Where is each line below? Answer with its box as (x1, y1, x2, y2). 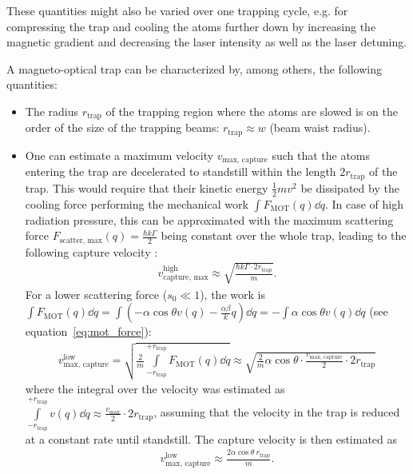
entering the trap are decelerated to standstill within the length (25, 163, 336, 180)
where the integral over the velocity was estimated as (25, 380, 285, 396)
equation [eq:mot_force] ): (25, 323, 152, 340)
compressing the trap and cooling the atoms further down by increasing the (6, 18, 376, 34)
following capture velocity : (25, 243, 158, 260)
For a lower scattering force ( (25, 285, 168, 302)
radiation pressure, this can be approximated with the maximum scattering (25, 211, 394, 228)
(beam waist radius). (269, 119, 371, 136)
